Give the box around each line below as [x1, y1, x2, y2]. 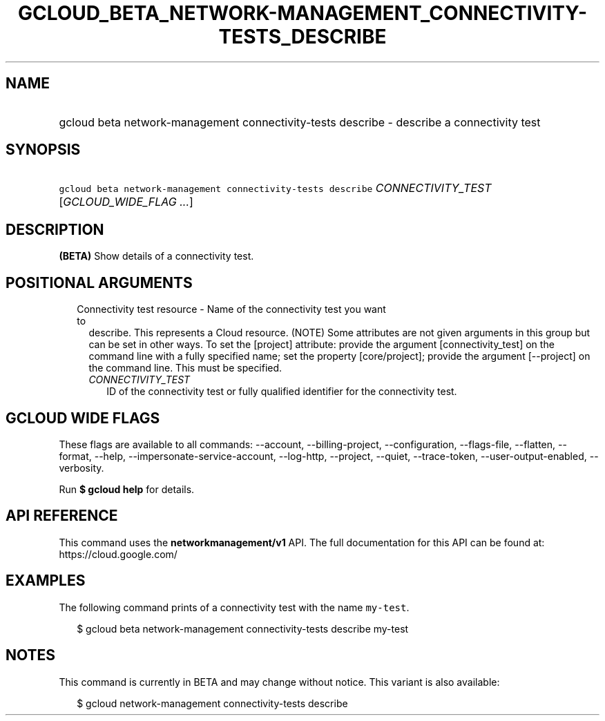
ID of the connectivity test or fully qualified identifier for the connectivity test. [106, 385, 457, 398]
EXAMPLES [6, 572, 86, 590]
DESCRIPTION [6, 220, 104, 238]
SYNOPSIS [6, 141, 81, 159]
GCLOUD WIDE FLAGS [6, 409, 160, 427]
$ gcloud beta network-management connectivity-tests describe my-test [77, 622, 409, 635]
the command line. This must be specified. [88, 362, 282, 374]
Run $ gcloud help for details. [59, 483, 195, 495]
